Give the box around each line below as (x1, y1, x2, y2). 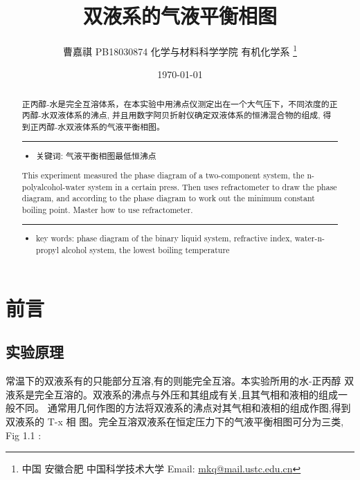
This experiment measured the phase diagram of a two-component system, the (21, 169, 305, 181)
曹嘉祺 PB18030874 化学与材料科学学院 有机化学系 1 (63, 42, 297, 58)
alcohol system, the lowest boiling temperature (62, 244, 230, 256)
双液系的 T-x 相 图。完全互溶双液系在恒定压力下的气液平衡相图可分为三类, (6, 414, 344, 428)
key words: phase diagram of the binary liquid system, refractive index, (36, 232, 292, 244)
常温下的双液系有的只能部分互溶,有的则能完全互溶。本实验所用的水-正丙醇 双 (6, 373, 354, 388)
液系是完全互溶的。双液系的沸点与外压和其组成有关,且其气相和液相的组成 (6, 387, 338, 401)
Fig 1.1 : (6, 427, 42, 442)
